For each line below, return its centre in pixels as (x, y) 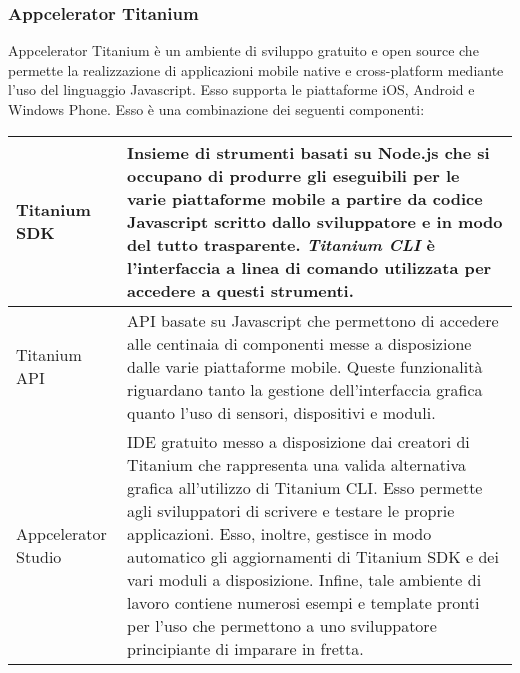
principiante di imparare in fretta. (245, 648)
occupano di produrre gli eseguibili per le (293, 175)
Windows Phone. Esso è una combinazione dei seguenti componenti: (216, 109)
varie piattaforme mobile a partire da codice (305, 198)
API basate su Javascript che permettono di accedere (313, 320)
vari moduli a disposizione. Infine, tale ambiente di (304, 579)
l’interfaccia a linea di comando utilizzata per (309, 267)
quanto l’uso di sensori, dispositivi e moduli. (281, 412)
